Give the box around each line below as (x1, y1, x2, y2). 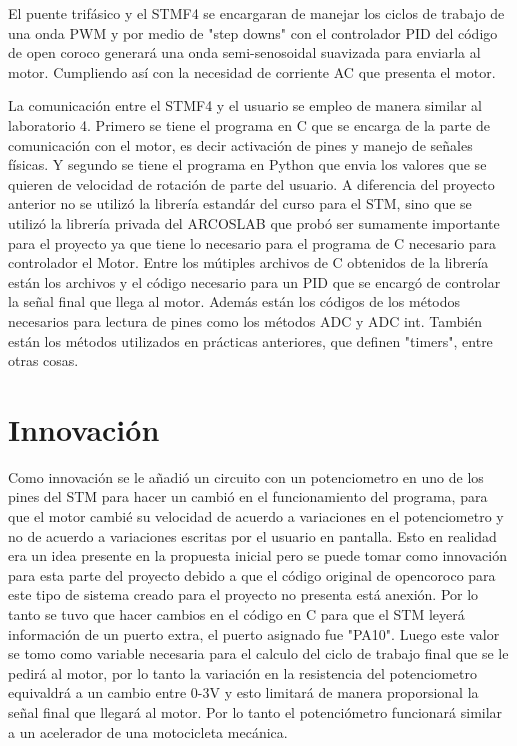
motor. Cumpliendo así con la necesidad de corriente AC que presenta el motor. (8, 61, 496, 82)
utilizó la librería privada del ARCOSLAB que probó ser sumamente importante (8, 212, 500, 233)
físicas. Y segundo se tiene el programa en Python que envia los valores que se (8, 154, 487, 175)
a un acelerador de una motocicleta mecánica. (8, 721, 288, 742)
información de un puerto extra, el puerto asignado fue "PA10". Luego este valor (8, 623, 500, 644)
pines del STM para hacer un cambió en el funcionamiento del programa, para (8, 486, 488, 507)
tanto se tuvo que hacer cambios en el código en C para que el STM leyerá (8, 603, 465, 624)
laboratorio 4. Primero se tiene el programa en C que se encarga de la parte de (8, 114, 491, 135)
